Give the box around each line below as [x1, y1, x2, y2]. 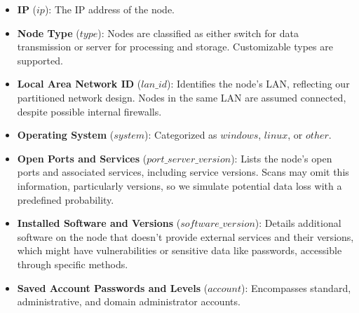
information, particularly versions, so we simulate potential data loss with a [17, 178, 342, 193]
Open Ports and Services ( [17, 151, 147, 165]
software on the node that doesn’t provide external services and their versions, [17, 229, 354, 244]
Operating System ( [17, 127, 114, 142]
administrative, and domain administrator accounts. [17, 294, 241, 309]
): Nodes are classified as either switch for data [97, 25, 299, 40]
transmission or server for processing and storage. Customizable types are [17, 39, 333, 54]
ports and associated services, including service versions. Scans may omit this [17, 165, 349, 179]
